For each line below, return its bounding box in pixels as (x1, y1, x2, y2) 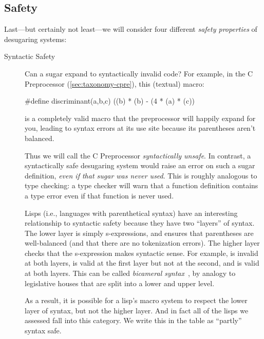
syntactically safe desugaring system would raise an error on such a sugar (25, 160, 255, 171)
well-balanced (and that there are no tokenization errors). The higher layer (25, 237, 260, 248)
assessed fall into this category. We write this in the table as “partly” (25, 315, 242, 326)
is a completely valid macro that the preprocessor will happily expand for (25, 112, 256, 123)
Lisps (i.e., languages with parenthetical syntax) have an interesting (25, 207, 238, 218)
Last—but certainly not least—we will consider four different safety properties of (4, 24, 257, 34)
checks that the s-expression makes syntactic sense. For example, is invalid (25, 247, 258, 258)
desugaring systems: (4, 33, 67, 44)
